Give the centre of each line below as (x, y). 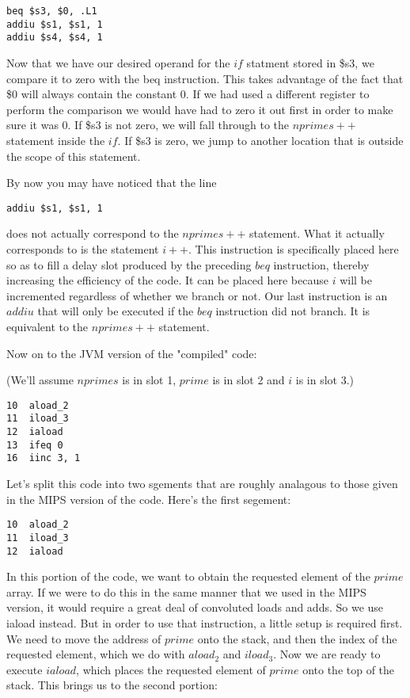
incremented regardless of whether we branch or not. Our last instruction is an (197, 295)
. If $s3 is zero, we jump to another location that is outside (260, 140)
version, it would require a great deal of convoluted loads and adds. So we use (195, 607)
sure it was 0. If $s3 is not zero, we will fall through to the (148, 125)
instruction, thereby (321, 264)
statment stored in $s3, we (310, 62)
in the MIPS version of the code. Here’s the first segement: (149, 499)
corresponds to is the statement (83, 248)
